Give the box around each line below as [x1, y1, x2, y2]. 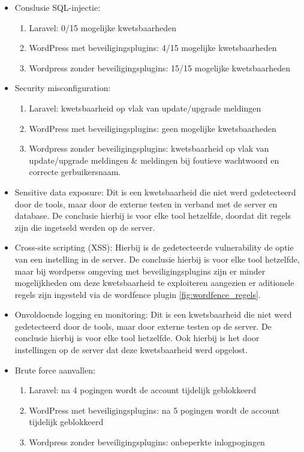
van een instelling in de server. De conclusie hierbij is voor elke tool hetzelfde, [14, 252, 300, 265]
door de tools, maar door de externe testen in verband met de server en [14, 197, 278, 210]
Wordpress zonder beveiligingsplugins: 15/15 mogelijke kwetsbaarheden [29, 61, 290, 74]
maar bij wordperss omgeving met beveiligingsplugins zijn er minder [14, 264, 266, 277]
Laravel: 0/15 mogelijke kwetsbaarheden [29, 21, 176, 34]
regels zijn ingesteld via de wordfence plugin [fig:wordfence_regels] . [14, 288, 261, 300]
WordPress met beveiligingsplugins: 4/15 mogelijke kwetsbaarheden [29, 41, 277, 54]
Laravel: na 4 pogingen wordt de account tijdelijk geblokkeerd [29, 384, 256, 396]
